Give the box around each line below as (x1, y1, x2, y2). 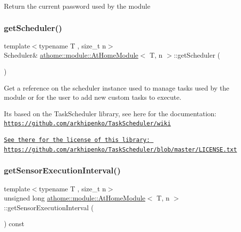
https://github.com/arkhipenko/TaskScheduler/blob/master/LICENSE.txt (4, 146, 237, 153)
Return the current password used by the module (4, 1, 151, 11)
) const (4, 218, 25, 229)
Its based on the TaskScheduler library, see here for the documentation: (4, 108, 217, 118)
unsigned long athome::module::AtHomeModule (4, 193, 146, 203)
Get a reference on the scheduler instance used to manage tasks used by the (4, 82, 229, 93)
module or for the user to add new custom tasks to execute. (4, 92, 182, 102)
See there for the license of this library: (4, 137, 150, 144)
